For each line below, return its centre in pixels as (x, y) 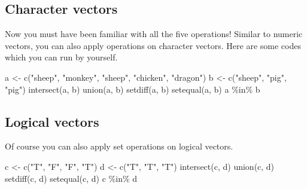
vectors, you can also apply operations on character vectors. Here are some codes (153, 45)
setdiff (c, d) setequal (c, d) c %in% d (71, 178)
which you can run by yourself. (61, 57)
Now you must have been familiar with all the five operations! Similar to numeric (154, 34)
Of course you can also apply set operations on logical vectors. (119, 146)
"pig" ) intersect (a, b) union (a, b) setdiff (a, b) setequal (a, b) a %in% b (133, 89)
